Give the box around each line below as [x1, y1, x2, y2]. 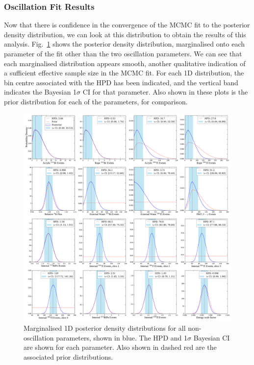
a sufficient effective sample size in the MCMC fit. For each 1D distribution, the [4, 68, 244, 78]
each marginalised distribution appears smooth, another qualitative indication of [4, 58, 246, 68]
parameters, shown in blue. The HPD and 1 [56, 332, 187, 342]
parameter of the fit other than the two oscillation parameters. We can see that [4, 49, 242, 58]
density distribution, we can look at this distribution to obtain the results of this [4, 29, 246, 39]
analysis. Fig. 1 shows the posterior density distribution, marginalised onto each [4, 39, 245, 49]
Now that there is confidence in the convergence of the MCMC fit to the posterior [4, 20, 250, 30]
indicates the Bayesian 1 [4, 87, 77, 97]
